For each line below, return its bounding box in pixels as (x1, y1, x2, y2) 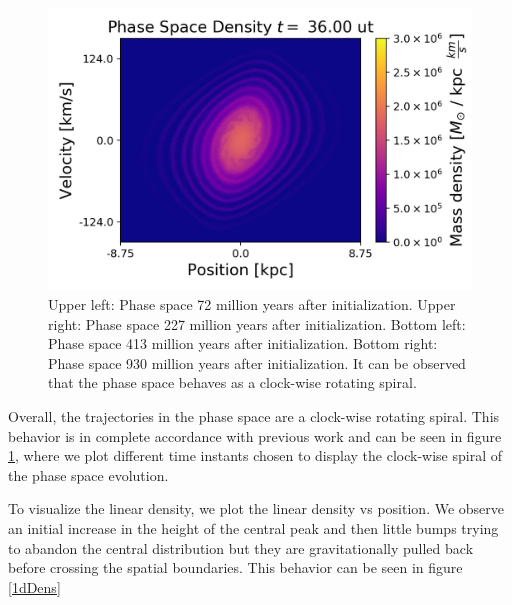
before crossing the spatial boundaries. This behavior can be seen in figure (8, 557, 463, 578)
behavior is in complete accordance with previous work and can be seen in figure (8, 425, 502, 446)
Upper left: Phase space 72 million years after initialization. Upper (48, 293, 456, 314)
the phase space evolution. (8, 464, 169, 485)
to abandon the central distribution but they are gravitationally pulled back (8, 537, 474, 558)
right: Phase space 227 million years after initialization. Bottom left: (48, 313, 466, 334)
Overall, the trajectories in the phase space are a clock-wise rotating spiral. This (8, 405, 500, 426)
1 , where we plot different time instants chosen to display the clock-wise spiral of (8, 445, 503, 466)
